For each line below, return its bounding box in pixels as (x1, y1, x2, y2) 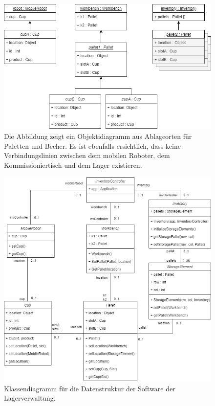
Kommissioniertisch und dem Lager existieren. (4, 160, 142, 170)
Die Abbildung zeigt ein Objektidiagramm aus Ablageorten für (4, 131, 192, 141)
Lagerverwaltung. (4, 393, 56, 403)
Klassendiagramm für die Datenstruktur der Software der (4, 383, 175, 393)
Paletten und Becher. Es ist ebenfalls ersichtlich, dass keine (4, 140, 181, 151)
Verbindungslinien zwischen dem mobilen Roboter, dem (4, 150, 170, 160)
